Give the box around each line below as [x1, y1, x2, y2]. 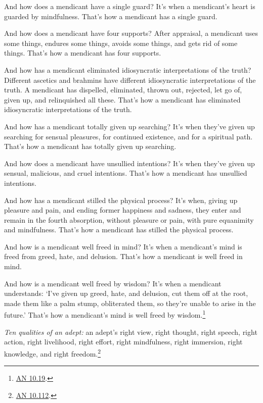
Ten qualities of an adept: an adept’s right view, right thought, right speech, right [4, 326, 257, 337]
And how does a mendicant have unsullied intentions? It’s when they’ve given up [4, 158, 255, 168]
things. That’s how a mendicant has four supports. [4, 47, 161, 58]
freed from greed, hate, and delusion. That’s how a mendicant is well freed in [4, 251, 243, 262]
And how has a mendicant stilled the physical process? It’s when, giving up [4, 194, 238, 205]
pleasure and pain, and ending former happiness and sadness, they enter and [4, 205, 241, 215]
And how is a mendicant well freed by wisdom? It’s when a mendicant [4, 278, 222, 288]
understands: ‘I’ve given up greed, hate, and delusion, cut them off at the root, [4, 288, 248, 298]
